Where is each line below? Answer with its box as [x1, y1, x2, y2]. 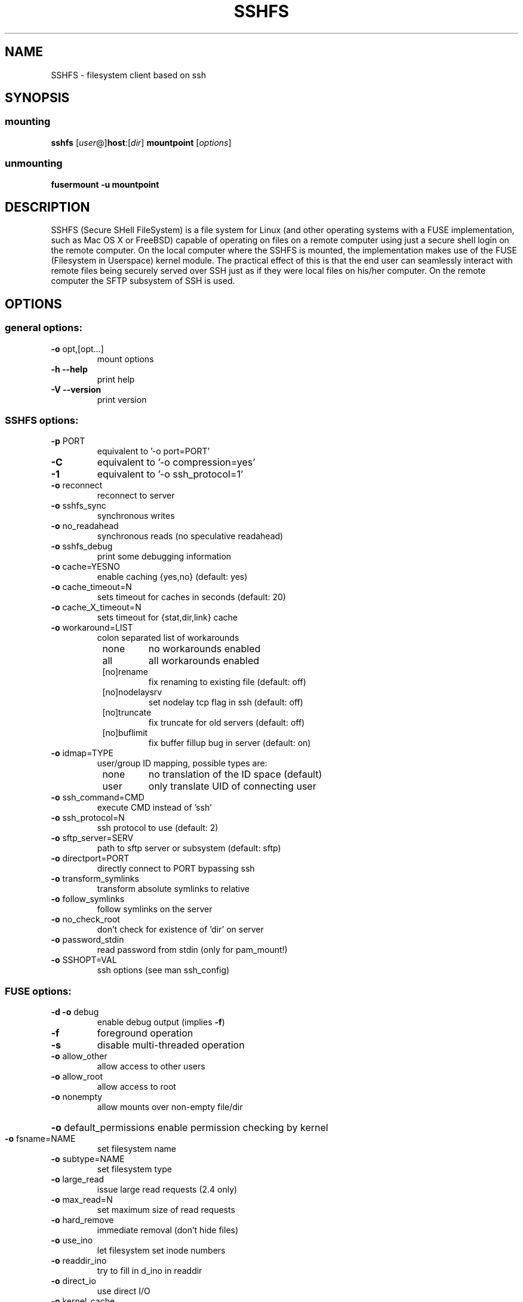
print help [97, 374, 135, 384]
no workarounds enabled [148, 643, 261, 655]
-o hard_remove [51, 1215, 114, 1225]
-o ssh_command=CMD [51, 792, 144, 803]
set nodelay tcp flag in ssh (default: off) [148, 697, 303, 708]
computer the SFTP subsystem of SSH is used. [51, 276, 235, 286]
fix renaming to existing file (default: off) [148, 677, 306, 687]
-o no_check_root [51, 914, 120, 925]
